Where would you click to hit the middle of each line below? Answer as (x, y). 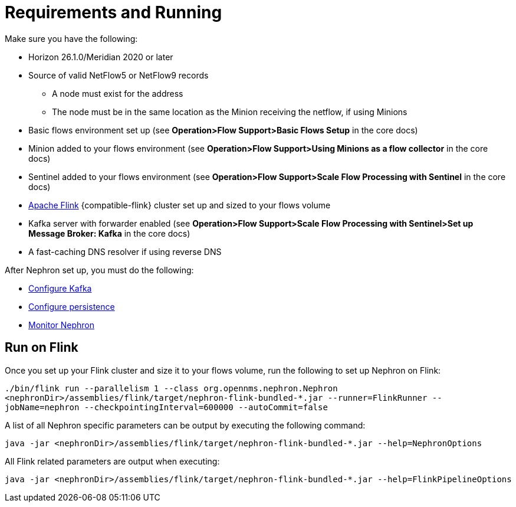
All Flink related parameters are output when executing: (112, 461)
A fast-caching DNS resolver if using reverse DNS (125, 251)
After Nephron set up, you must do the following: (99, 270)
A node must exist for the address (118, 93)
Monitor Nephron (62, 325)
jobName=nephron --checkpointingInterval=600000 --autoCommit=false (166, 407)
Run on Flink (42, 348)
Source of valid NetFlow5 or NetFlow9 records (119, 75)
